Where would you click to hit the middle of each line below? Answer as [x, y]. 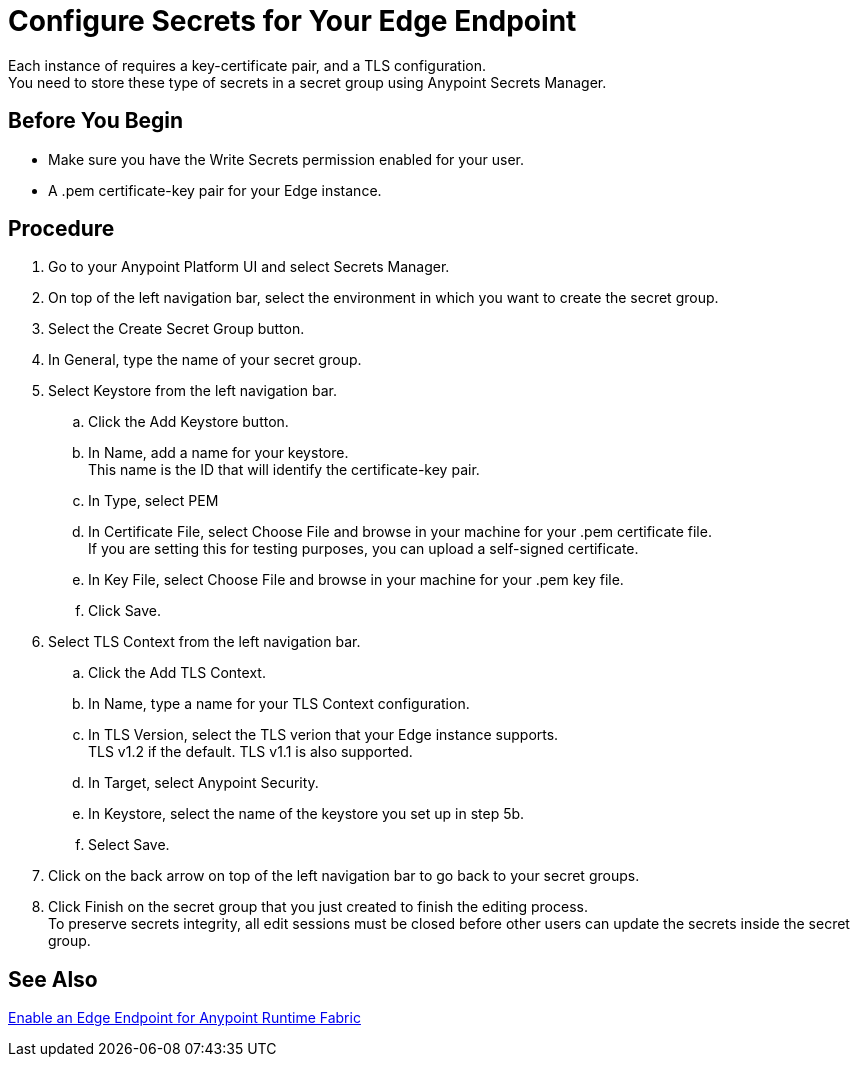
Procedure [61, 229]
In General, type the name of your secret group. [205, 360]
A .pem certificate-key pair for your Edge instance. [215, 190]
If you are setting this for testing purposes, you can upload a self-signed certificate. [363, 549]
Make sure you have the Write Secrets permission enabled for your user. [286, 159]
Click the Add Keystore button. [188, 422]
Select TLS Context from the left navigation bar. [204, 642]
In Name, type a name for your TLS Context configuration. [279, 704]
